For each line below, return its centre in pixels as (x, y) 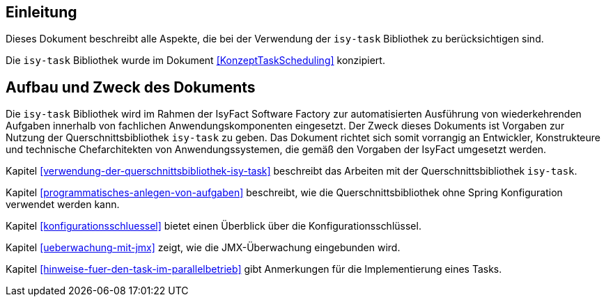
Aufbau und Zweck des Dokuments (131, 87)
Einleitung (41, 12)
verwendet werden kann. (63, 205)
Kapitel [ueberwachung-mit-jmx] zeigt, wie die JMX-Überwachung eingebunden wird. (203, 248)
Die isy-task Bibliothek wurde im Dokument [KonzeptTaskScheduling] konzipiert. (195, 61)
